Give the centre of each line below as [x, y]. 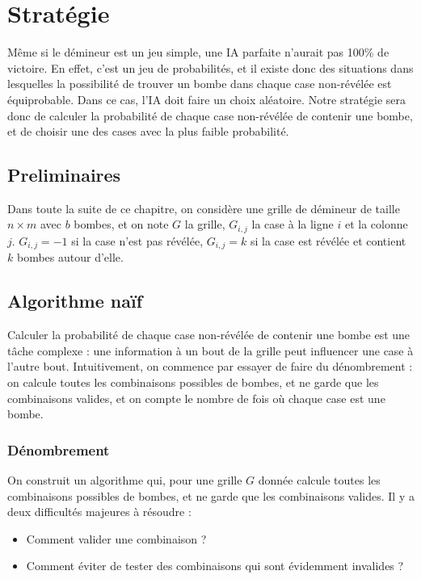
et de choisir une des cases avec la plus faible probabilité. [148, 131]
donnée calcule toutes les [319, 479]
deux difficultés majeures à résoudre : [99, 512]
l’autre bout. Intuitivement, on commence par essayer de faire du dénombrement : [210, 366]
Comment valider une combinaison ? [116, 538]
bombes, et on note [121, 224]
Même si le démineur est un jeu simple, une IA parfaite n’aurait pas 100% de [198, 52]
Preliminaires [64, 175]
